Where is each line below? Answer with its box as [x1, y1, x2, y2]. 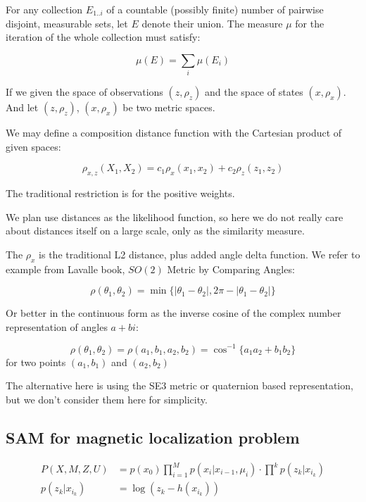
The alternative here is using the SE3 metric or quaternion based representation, [6, 378, 353, 393]
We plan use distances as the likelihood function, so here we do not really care [6, 209, 343, 224]
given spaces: [6, 139, 61, 153]
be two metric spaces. [122, 100, 215, 115]
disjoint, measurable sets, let [6, 15, 128, 30]
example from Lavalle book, [6, 261, 125, 276]
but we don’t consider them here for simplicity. [6, 391, 208, 406]
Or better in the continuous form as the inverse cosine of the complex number [6, 306, 341, 320]
